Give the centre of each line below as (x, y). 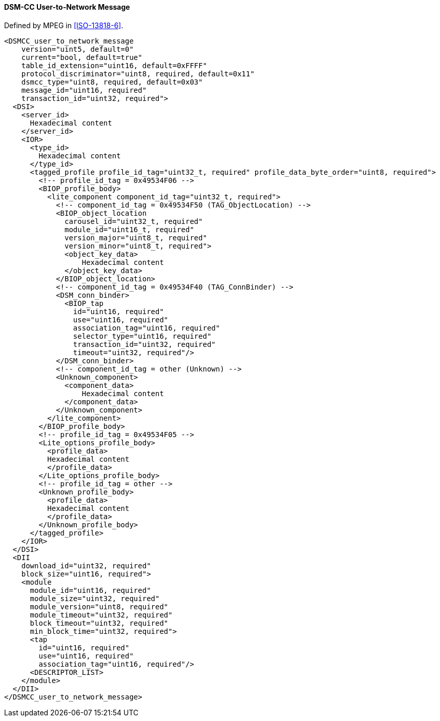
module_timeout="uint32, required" (101, 615)
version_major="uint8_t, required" (136, 238)
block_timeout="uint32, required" (99, 623)
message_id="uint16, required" (84, 90)
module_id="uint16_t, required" (129, 229)
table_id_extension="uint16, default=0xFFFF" (114, 65)
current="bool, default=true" (82, 57)
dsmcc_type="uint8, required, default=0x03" (112, 82)
